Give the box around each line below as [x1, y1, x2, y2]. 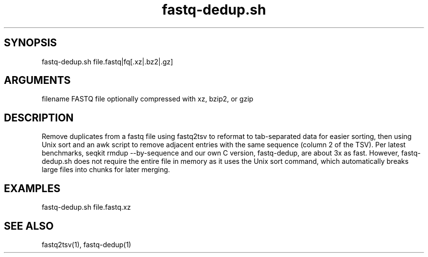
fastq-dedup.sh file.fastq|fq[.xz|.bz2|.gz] [42, 57, 173, 66]
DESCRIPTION [4, 111, 74, 124]
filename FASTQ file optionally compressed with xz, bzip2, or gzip [42, 95, 254, 103]
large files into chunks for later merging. [42, 165, 170, 174]
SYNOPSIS [4, 37, 57, 49]
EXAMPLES [4, 182, 61, 195]
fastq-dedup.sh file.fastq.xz [42, 203, 131, 212]
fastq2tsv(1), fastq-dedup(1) [42, 240, 131, 249]
